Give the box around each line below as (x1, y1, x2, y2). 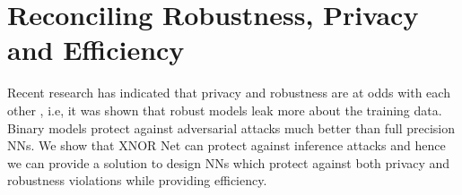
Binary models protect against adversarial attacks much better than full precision (7, 118, 455, 137)
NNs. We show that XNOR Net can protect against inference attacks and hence (7, 136, 446, 155)
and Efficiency (7, 31, 185, 68)
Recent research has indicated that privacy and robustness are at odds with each (7, 83, 450, 102)
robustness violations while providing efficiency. (7, 171, 267, 190)
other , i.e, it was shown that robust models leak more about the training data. (7, 100, 442, 119)
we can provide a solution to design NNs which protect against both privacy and (7, 153, 450, 172)
